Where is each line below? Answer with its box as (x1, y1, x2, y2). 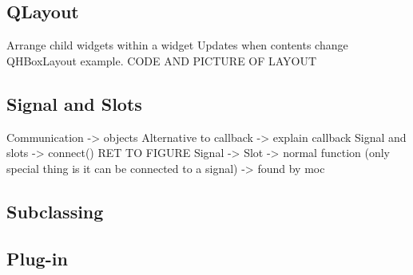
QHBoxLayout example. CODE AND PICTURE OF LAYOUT (6, 52, 317, 69)
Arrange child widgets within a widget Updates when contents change (6, 37, 348, 53)
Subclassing (6, 198, 104, 223)
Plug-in (6, 246, 68, 270)
